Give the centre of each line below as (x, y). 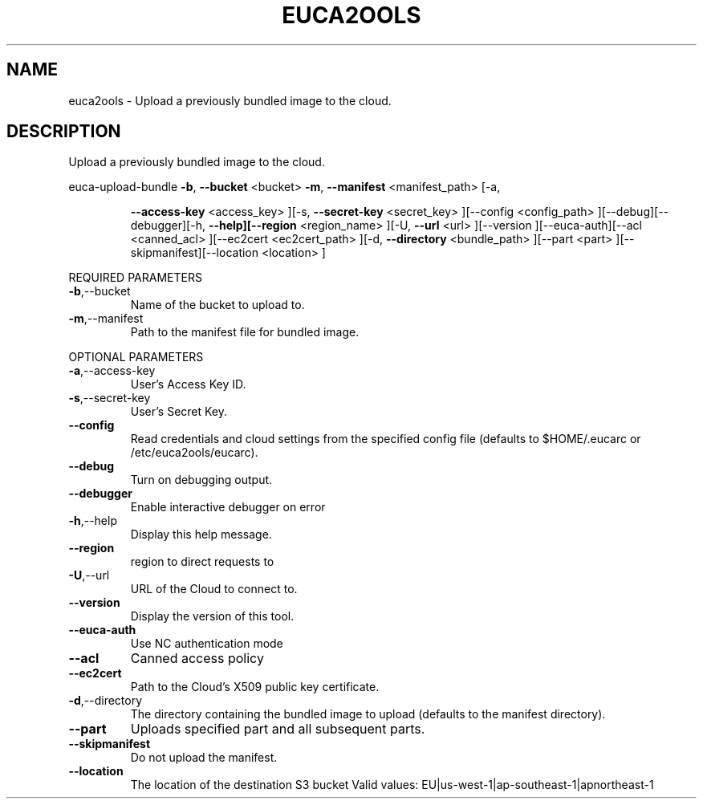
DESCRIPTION (64, 132)
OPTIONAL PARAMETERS (136, 357)
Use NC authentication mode (207, 644)
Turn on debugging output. (201, 480)
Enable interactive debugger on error (228, 507)
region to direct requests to (202, 562)
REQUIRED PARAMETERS (135, 278)
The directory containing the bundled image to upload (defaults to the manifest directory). (368, 714)
